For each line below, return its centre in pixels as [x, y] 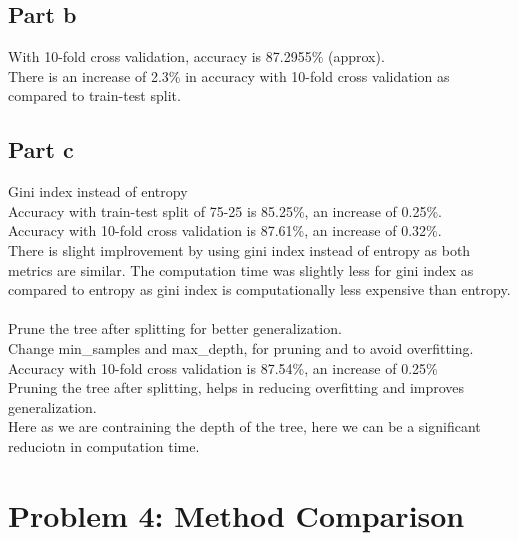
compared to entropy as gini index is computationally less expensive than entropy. [259, 289]
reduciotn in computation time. [104, 445]
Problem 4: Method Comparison [236, 514]
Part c [41, 149]
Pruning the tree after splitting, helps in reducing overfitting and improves [236, 387]
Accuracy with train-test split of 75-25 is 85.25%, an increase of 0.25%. [225, 210]
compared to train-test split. [94, 95]
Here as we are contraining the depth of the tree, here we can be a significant [244, 426]
